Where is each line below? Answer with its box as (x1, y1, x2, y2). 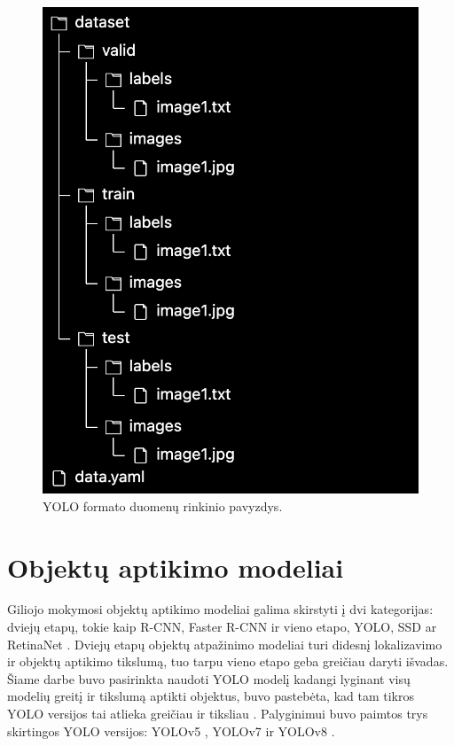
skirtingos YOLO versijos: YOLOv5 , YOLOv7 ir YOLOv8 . (7, 721, 335, 740)
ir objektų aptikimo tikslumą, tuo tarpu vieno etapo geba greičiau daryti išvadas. (7, 652, 449, 671)
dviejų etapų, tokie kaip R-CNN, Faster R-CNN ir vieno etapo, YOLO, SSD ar (7, 618, 437, 636)
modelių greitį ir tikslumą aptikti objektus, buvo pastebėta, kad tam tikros (7, 687, 414, 705)
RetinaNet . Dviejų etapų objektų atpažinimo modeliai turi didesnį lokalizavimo (7, 634, 442, 653)
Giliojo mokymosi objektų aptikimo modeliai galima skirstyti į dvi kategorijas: (7, 600, 434, 618)
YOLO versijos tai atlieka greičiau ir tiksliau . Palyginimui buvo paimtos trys (7, 704, 428, 723)
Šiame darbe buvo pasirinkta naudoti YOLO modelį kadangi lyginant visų (7, 669, 411, 688)
